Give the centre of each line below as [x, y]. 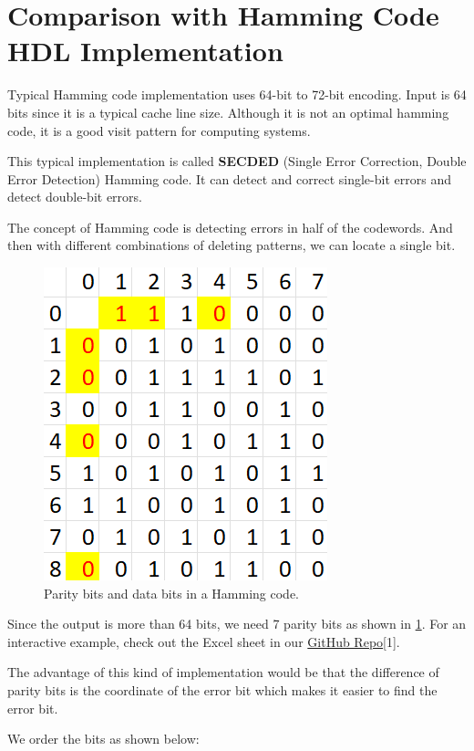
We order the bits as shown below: [103, 739]
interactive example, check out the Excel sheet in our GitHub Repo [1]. [204, 641]
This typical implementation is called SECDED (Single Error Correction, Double [237, 161]
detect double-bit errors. [75, 197]
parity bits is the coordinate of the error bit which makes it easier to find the [222, 690]
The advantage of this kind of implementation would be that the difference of [223, 672]
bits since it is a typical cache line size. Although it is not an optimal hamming [228, 112]
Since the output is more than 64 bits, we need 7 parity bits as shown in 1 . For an [237, 624]
